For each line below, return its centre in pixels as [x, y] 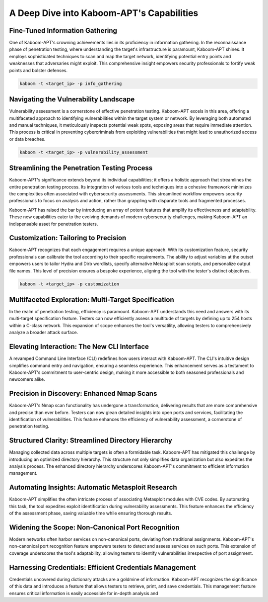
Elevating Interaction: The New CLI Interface [79, 347]
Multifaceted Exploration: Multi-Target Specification [92, 300]
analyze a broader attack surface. [44, 333]
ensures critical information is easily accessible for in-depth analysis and [84, 593]
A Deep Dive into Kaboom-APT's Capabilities [104, 13]
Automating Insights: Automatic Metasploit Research [93, 487]
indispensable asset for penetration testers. [54, 224]
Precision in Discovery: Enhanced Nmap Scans [83, 393]
